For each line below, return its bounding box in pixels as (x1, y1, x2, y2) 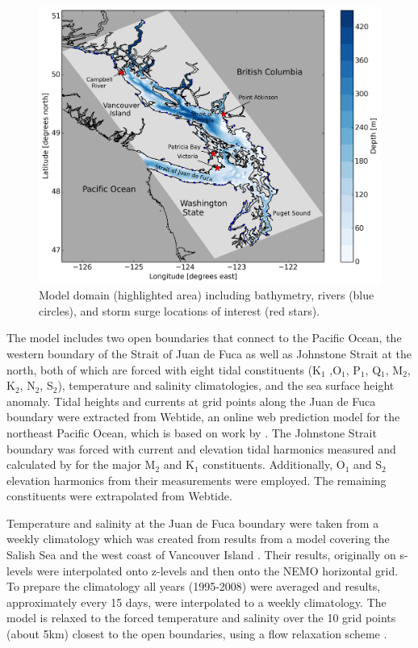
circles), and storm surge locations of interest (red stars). (39, 302, 320, 319)
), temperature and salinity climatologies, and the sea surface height (57, 377, 395, 394)
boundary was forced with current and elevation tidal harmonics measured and (6, 440, 396, 457)
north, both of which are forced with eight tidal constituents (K (6, 361, 321, 378)
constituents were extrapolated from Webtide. (6, 487, 232, 504)
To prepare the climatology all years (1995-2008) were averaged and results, (6, 578, 381, 595)
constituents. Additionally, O (203, 456, 345, 473)
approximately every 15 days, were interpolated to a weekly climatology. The (6, 593, 387, 610)
